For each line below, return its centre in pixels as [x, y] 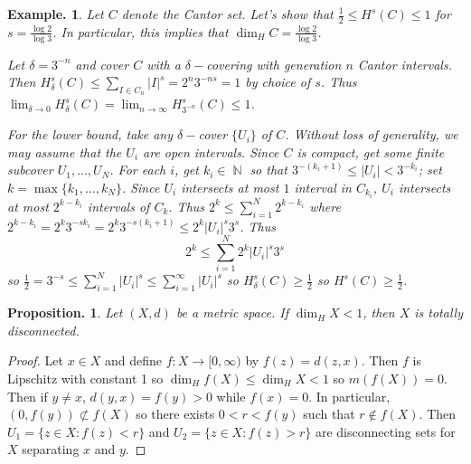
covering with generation [274, 64]
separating [51, 449]
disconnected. [43, 330]
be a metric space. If [232, 312]
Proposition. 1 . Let [65, 312]
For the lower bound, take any [90, 134]
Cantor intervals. [405, 64]
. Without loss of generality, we [372, 134]
